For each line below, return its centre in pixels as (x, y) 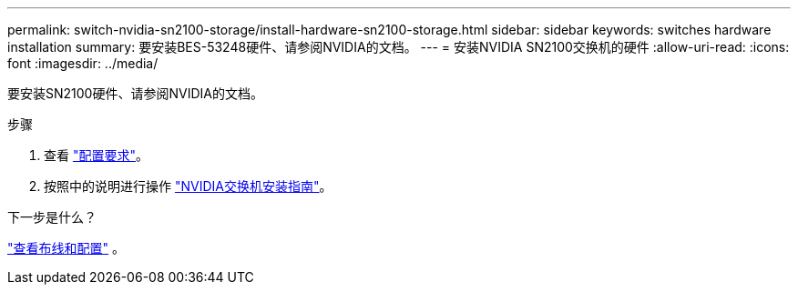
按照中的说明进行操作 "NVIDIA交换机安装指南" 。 (188, 186)
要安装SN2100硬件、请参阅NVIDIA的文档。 (135, 93)
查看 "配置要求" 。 (96, 155)
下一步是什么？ (52, 217)
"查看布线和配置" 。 (66, 248)
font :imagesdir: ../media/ (83, 63)
